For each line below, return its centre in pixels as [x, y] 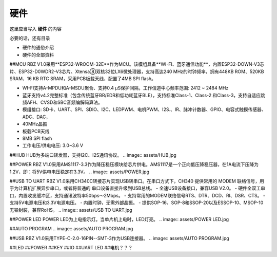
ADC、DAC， [36, 117]
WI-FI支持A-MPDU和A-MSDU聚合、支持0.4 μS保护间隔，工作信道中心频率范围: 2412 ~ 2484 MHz [125, 88]
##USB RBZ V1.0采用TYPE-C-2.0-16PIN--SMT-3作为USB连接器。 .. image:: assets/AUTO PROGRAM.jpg [119, 238]
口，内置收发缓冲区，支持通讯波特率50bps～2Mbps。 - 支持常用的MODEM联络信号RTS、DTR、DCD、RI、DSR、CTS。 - [137, 195]
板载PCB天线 [36, 131]
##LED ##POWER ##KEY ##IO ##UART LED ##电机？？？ [71, 248]
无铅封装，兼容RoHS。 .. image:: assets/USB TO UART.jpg [71, 210]
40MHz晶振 [35, 124]
